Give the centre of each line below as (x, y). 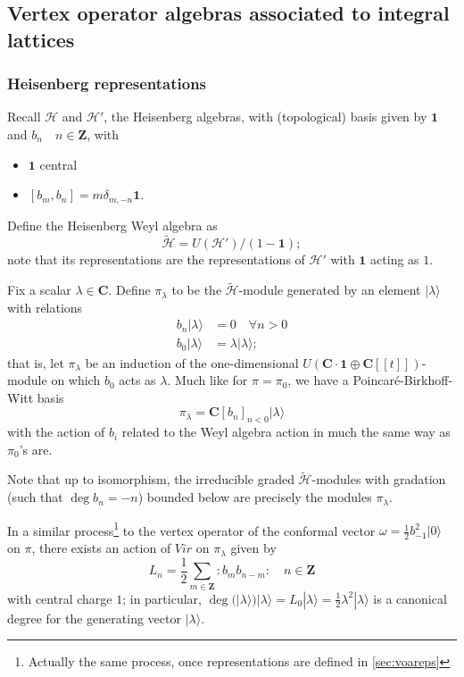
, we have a (318, 380)
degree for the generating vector (94, 618)
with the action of (56, 432)
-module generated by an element (330, 290)
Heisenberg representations (107, 84)
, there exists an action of (101, 548)
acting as (395, 259)
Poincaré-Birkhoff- (403, 380)
